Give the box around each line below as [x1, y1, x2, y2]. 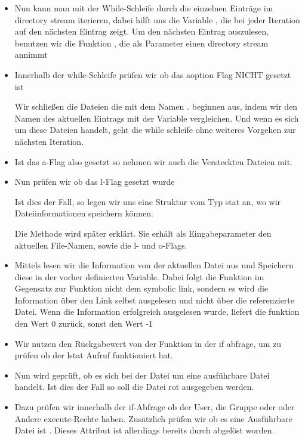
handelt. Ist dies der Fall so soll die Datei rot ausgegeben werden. [14, 380, 254, 393]
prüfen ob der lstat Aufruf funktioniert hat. [14, 349, 173, 361]
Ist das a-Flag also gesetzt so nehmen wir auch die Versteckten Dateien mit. [14, 155, 292, 168]
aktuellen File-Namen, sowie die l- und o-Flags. [14, 238, 187, 251]
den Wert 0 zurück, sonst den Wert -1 [14, 317, 153, 330]
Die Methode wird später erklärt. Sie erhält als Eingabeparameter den [14, 227, 272, 239]
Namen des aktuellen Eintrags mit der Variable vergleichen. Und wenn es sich [14, 111, 299, 124]
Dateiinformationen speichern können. [14, 207, 153, 219]
